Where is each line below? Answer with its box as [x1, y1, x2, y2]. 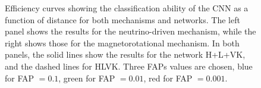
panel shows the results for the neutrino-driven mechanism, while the [5, 25, 256, 37]
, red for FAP [143, 71, 193, 84]
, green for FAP [58, 71, 115, 84]
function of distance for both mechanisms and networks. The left [5, 13, 240, 26]
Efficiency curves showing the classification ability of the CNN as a [5, 2, 249, 14]
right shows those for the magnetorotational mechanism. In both [5, 36, 240, 49]
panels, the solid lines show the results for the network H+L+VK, [5, 48, 246, 61]
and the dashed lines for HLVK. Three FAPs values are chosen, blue [5, 59, 253, 72]
